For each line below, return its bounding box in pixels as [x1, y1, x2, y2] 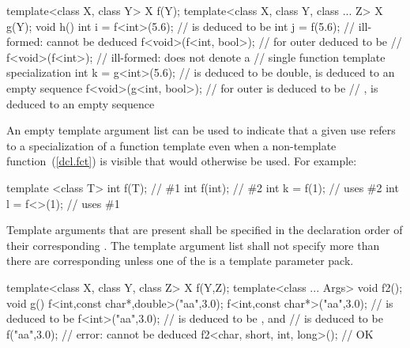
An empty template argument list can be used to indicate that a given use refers [6, 122, 396, 138]
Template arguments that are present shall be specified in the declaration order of [6, 221, 403, 238]
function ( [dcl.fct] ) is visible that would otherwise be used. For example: [6, 153, 357, 169]
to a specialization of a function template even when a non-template [6, 137, 337, 153]
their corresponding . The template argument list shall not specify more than [6, 236, 380, 253]
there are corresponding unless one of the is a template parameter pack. [6, 252, 354, 269]
